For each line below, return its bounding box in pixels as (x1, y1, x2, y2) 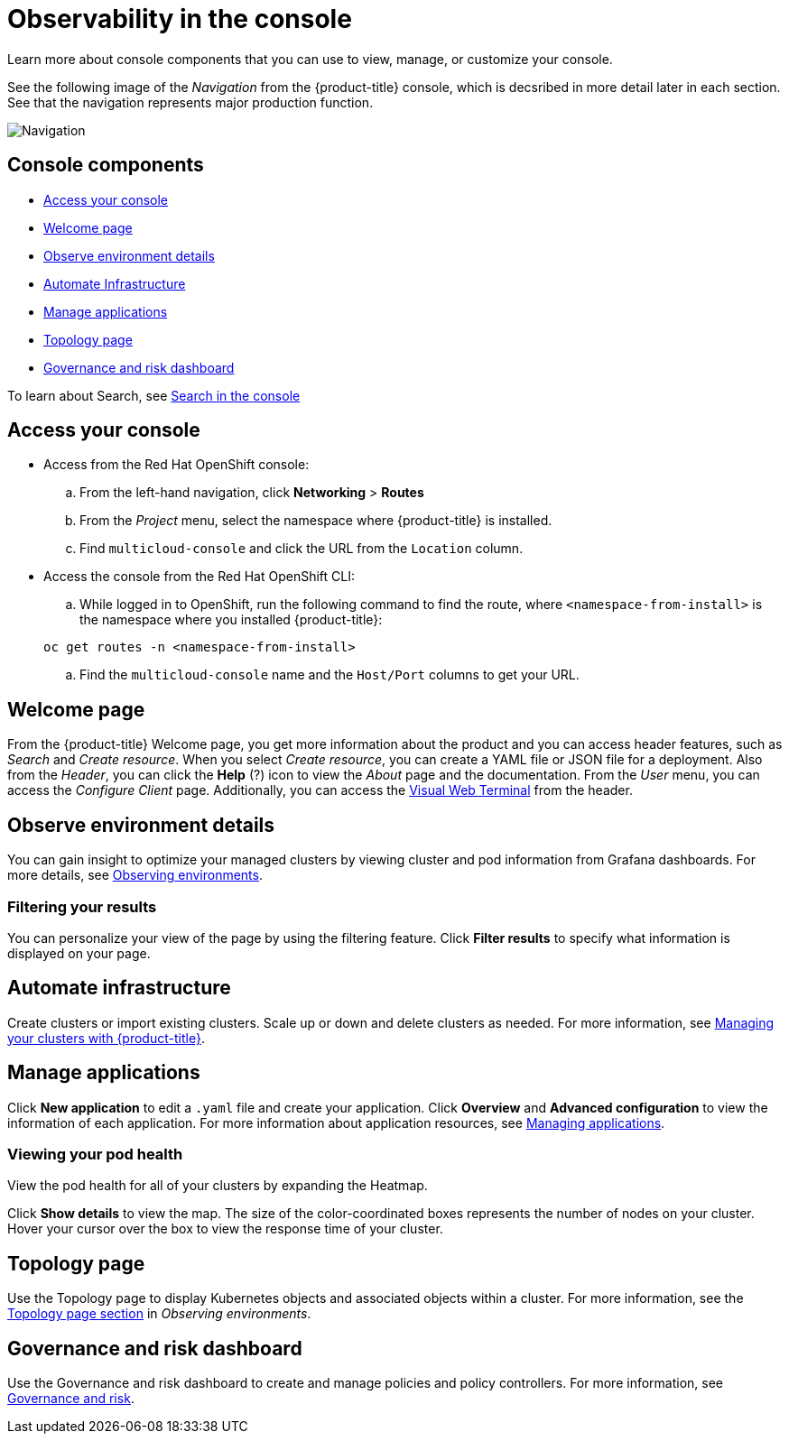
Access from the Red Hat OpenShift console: (43, 457, 310, 473)
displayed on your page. (7, 945, 151, 961)
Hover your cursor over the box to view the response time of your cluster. (7, 1221, 443, 1237)
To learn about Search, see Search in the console (7, 387, 301, 403)
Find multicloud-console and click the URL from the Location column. (79, 540, 524, 557)
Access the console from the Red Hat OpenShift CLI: (43, 568, 355, 585)
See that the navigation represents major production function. (7, 94, 374, 110)
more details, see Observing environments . (7, 867, 263, 883)
